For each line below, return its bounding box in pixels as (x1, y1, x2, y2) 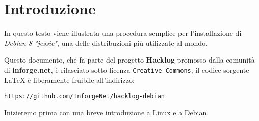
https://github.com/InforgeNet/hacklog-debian (4, 93, 165, 100)
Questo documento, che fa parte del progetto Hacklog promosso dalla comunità (4, 54, 255, 65)
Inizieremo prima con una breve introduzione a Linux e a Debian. (4, 107, 209, 117)
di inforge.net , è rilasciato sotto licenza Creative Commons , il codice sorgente (4, 64, 249, 75)
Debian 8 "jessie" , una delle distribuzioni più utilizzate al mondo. (4, 37, 208, 48)
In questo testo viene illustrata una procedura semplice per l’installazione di (4, 27, 242, 38)
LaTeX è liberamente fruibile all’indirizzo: (4, 74, 135, 85)
